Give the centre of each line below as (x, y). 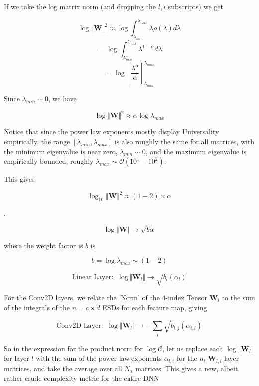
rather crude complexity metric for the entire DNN (82, 378)
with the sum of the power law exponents (99, 358)
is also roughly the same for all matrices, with (184, 142)
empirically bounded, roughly (49, 161)
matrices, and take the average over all (63, 368)
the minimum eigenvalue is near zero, (61, 151)
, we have (62, 99)
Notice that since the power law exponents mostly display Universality (112, 132)
